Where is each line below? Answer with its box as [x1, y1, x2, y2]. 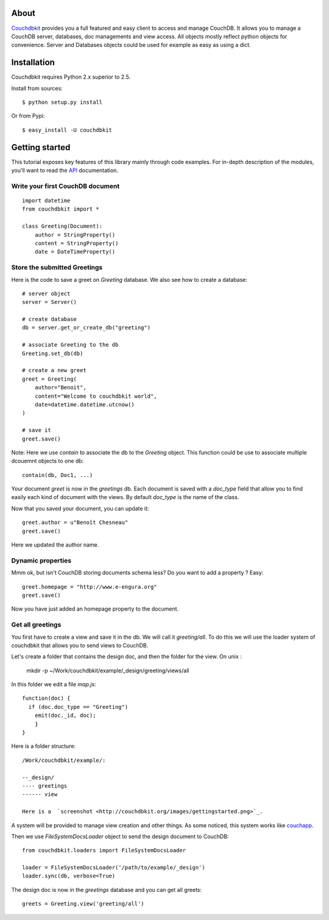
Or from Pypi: [11, 112, 45, 120]
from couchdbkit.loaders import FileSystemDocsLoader [22, 847, 186, 854]
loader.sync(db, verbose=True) [22, 872, 116, 880]
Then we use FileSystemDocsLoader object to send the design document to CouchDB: [11, 833, 229, 840]
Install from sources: [11, 84, 63, 92]
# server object [22, 290, 71, 297]
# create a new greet [22, 367, 87, 374]
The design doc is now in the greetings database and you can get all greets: [11, 886, 202, 893]
